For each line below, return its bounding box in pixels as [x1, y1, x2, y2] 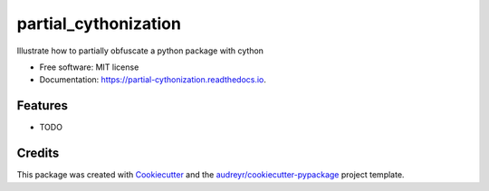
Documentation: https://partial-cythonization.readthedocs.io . [39, 74, 267, 85]
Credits [16, 146, 60, 161]
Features [16, 98, 68, 113]
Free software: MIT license [39, 62, 139, 72]
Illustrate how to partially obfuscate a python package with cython [16, 45, 264, 56]
